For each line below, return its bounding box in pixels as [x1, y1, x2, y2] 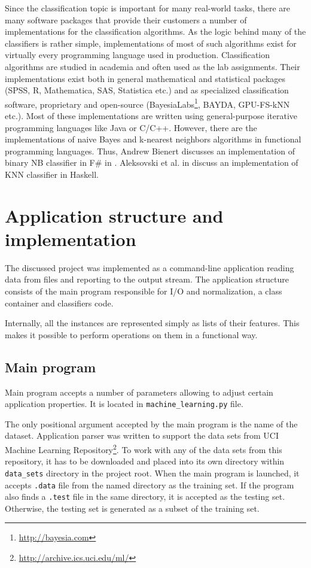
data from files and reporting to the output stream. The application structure [5, 273, 289, 285]
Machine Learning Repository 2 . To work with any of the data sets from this [5, 442, 282, 455]
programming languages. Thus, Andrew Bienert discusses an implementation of [5, 144, 295, 157]
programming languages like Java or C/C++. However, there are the [5, 121, 257, 133]
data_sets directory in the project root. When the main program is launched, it [5, 466, 300, 479]
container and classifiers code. [5, 296, 114, 309]
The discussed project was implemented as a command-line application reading [5, 261, 294, 274]
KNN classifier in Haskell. [5, 168, 99, 180]
